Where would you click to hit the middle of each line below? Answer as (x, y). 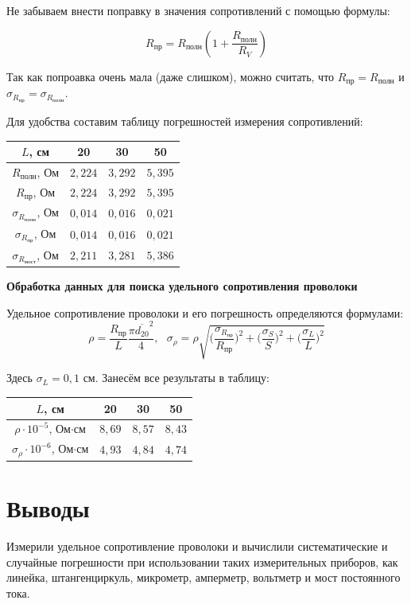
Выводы (48, 508)
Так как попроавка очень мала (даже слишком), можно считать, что (171, 76)
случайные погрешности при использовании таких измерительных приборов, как (202, 561)
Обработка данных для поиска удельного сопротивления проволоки (182, 285)
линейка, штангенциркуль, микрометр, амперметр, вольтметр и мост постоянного (204, 577)
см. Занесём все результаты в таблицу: (176, 378)
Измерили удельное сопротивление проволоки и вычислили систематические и (197, 546)
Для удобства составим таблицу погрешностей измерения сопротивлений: (185, 121)
